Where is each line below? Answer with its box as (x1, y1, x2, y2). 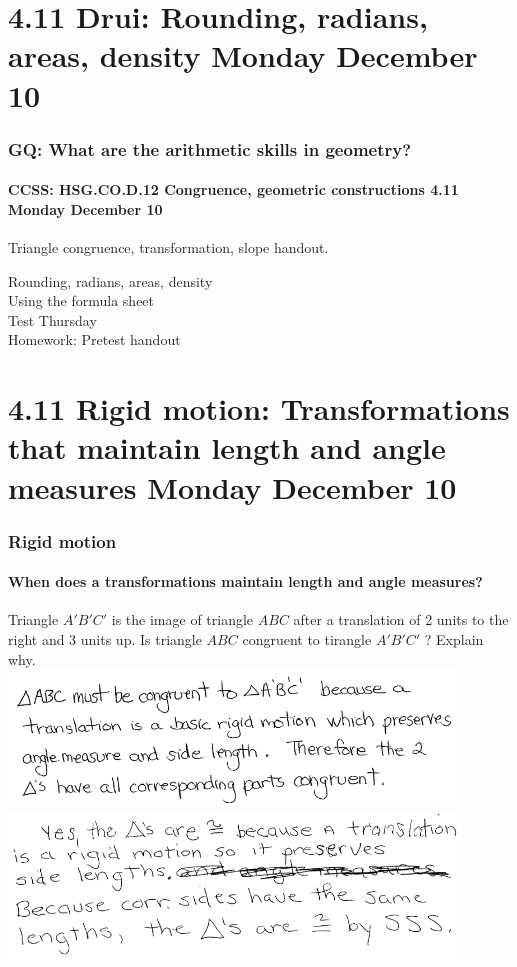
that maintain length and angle (8, 427, 446, 468)
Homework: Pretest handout (8, 329, 181, 350)
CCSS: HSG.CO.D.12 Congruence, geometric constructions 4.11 (8, 179, 459, 200)
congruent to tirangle (242, 628, 372, 649)
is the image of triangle (111, 609, 254, 630)
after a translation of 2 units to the (293, 609, 509, 630)
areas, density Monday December (8, 35, 478, 76)
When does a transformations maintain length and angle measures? (8, 571, 483, 592)
